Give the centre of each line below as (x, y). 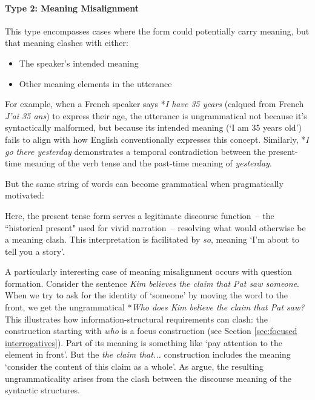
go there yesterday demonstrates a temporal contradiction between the (135, 151)
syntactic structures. (42, 390)
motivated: (25, 195)
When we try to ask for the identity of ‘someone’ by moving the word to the (146, 295)
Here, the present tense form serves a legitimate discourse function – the (140, 215)
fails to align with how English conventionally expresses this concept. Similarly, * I (157, 139)
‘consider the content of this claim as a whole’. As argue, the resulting (134, 366)
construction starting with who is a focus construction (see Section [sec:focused (151, 331)
